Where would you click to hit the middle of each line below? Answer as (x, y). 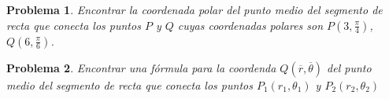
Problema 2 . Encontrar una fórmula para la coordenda (141, 67)
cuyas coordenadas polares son (250, 25)
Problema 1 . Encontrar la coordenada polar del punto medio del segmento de (194, 9)
